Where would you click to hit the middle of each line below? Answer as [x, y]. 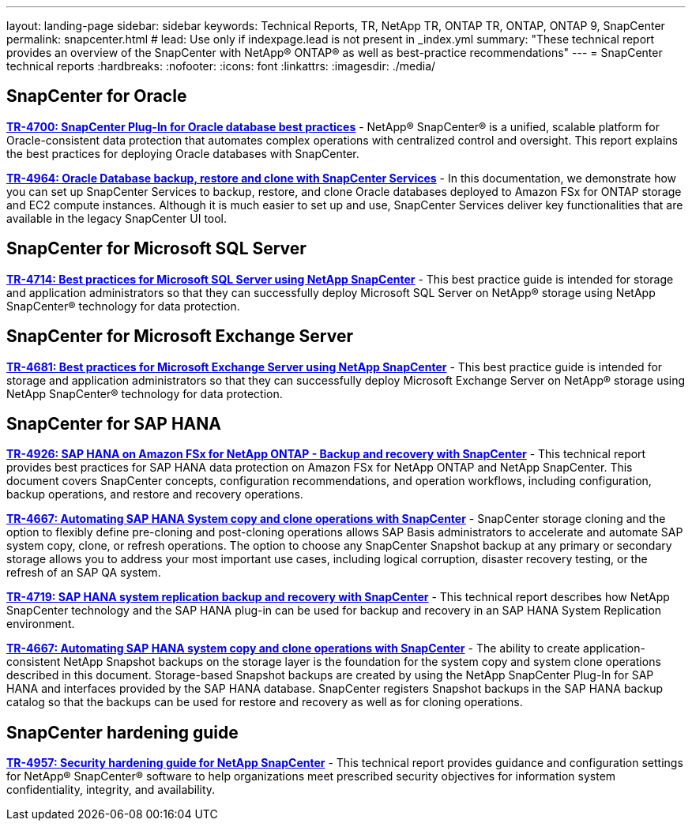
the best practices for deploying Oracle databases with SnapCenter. [183, 153]
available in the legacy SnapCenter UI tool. [117, 218]
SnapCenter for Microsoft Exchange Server [180, 336]
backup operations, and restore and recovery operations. [155, 494]
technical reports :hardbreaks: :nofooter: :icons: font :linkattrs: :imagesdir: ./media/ [221, 66]
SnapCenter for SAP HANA [114, 423]
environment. [41, 624]
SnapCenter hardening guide [122, 732]
